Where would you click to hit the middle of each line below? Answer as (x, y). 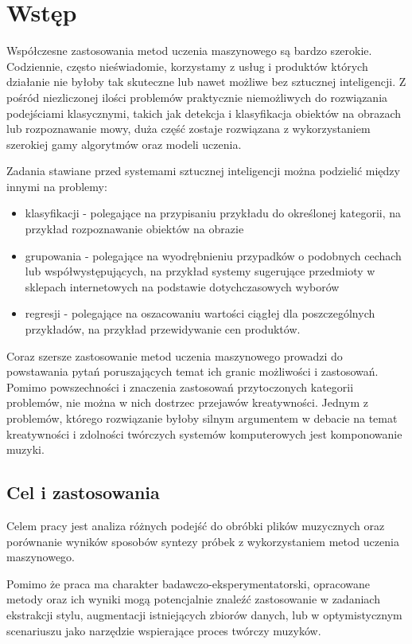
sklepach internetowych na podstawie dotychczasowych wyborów (182, 286)
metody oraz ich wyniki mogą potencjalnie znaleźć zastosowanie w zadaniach (193, 599)
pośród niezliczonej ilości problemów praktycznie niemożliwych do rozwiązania (197, 97)
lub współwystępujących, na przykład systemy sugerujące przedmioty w (200, 271)
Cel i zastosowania (83, 492)
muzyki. (25, 449)
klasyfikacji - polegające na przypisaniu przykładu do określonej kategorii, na (213, 213)
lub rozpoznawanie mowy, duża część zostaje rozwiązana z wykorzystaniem (189, 129)
